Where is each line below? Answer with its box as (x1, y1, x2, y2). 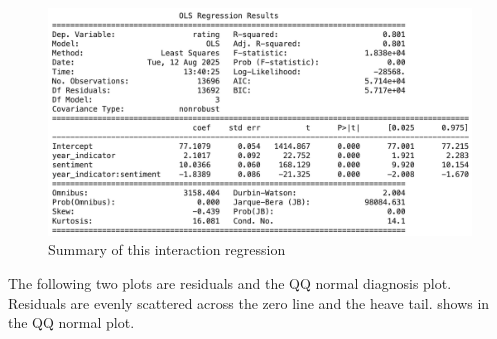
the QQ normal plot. (8, 312, 135, 333)
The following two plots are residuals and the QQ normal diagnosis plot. (8, 272, 452, 293)
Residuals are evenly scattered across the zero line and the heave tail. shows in (8, 292, 490, 313)
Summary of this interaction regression (48, 239, 286, 260)
